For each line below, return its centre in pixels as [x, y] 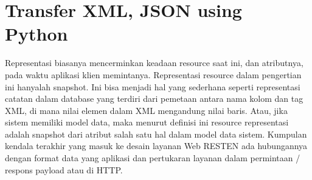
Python [36, 34]
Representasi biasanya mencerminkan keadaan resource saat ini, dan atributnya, [154, 63]
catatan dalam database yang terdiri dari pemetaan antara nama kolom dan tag [154, 98]
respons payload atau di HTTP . [64, 169]
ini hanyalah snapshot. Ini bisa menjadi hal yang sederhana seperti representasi [153, 86]
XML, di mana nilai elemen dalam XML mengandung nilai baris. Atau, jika [146, 110]
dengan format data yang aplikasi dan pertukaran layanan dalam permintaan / [153, 158]
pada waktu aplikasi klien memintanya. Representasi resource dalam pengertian [153, 74]
